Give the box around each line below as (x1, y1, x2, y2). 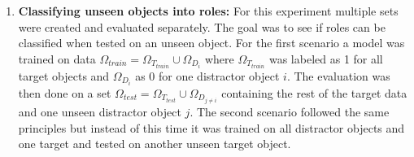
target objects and (18, 67, 110, 84)
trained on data (18, 50, 96, 67)
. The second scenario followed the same (190, 103, 390, 120)
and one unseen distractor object (18, 103, 181, 120)
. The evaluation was (286, 67, 390, 84)
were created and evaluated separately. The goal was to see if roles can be (18, 18, 386, 35)
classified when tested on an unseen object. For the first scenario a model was (18, 34, 405, 51)
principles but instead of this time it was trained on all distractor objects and (18, 119, 405, 136)
